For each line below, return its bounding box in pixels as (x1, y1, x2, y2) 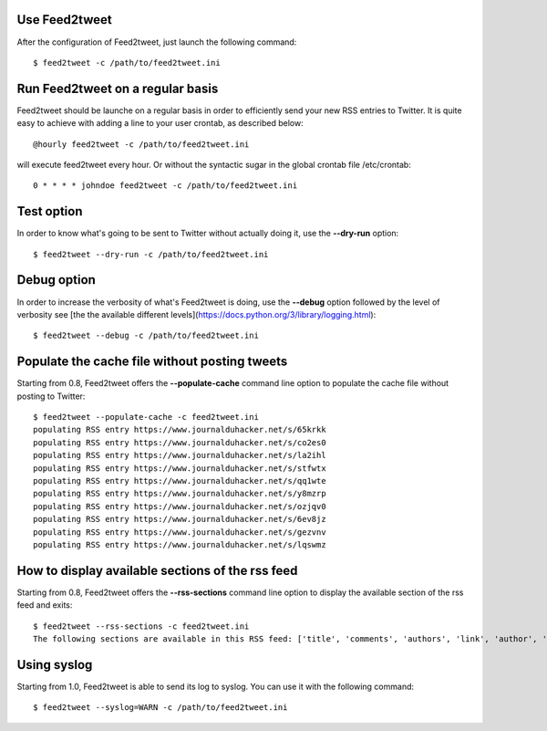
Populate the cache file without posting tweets (16, 354, 288, 370)
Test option (16, 204, 83, 219)
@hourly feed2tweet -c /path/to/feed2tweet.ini (33, 139, 250, 150)
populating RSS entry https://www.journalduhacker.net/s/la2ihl (33, 450, 327, 461)
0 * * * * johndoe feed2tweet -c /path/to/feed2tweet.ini (33, 181, 298, 191)
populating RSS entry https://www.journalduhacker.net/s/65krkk (33, 424, 327, 435)
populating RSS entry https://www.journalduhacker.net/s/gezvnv (33, 527, 327, 538)
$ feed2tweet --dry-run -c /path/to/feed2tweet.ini (33, 249, 269, 259)
